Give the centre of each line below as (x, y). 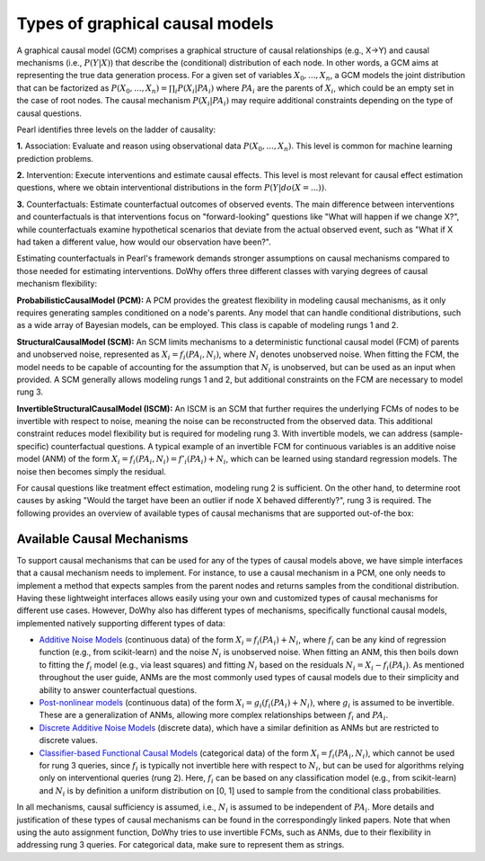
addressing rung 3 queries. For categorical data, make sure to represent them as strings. (181, 845)
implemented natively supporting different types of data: (121, 623)
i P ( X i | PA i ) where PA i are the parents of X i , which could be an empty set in (314, 89)
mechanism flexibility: (57, 284)
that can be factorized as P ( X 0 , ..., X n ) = (92, 89)
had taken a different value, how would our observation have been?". (144, 242)
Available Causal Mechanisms (102, 539)
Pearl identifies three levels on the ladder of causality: (116, 129)
